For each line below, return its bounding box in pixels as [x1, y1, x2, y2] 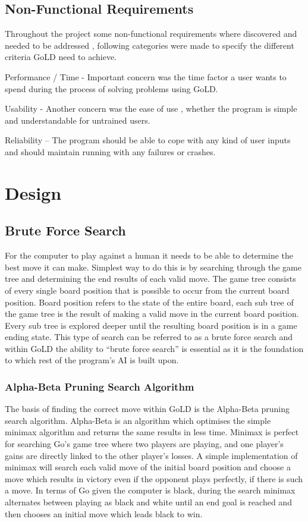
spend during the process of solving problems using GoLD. [5, 82, 218, 95]
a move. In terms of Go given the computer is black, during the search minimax [5, 484, 296, 496]
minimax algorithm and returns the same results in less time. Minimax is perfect [5, 426, 299, 438]
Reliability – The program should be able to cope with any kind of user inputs [5, 134, 291, 146]
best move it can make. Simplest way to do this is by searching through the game [5, 260, 301, 273]
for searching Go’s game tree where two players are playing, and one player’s [5, 438, 284, 450]
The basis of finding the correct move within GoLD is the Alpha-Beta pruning [5, 402, 290, 415]
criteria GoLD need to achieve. [5, 51, 117, 63]
